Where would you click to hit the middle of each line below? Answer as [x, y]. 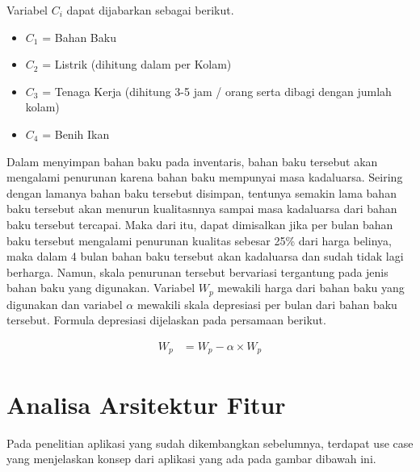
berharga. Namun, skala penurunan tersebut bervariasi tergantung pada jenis [197, 272]
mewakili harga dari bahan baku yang [311, 288]
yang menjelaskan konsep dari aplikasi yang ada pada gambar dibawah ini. [191, 459]
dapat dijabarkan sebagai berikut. [150, 10]
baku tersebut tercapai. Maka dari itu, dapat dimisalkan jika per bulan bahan [200, 224]
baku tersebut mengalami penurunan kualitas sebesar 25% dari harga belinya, [199, 240]
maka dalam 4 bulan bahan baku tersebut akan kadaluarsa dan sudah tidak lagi [205, 256]
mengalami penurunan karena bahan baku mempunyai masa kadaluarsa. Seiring [205, 177]
